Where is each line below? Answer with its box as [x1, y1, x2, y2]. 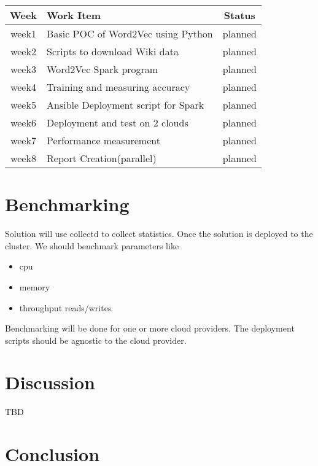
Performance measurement [47, 133, 160, 147]
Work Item [47, 8, 101, 22]
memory [19, 280, 50, 293]
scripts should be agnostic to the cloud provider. [5, 333, 187, 346]
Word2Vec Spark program [47, 62, 158, 76]
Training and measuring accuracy [47, 80, 190, 94]
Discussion [5, 370, 95, 395]
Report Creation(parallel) [47, 151, 157, 165]
